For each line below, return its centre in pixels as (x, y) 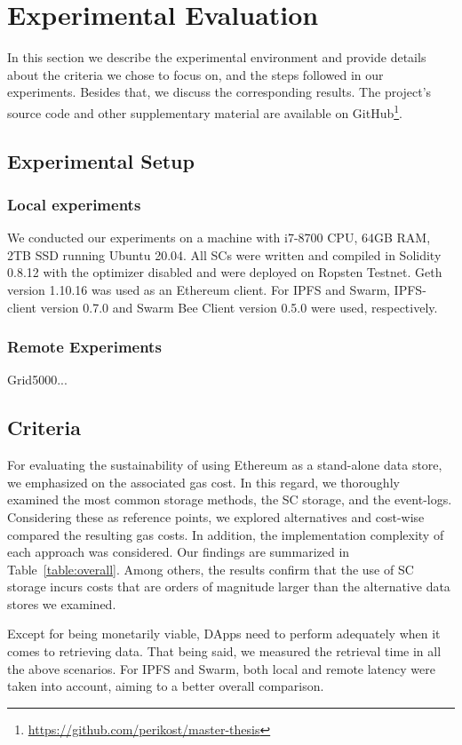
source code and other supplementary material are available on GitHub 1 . (205, 111)
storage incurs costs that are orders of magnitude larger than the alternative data (229, 586)
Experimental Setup (101, 160)
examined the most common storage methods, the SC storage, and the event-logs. (230, 499)
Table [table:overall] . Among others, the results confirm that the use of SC (211, 569)
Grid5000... (37, 380)
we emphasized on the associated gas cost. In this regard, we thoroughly (203, 482)
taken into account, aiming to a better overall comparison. (166, 686)
